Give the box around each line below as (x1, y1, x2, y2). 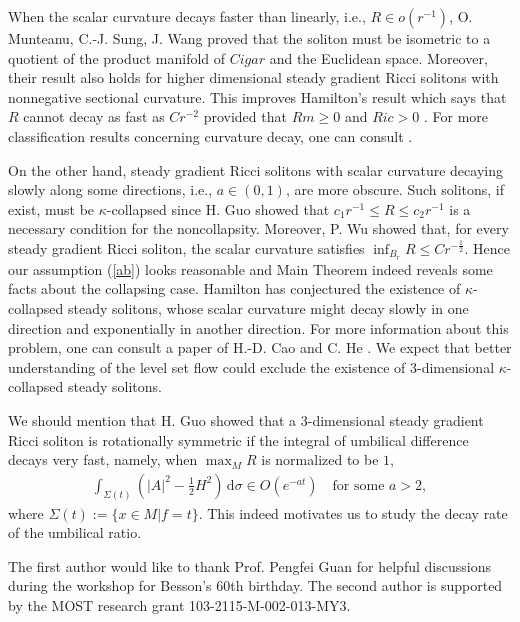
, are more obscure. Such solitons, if (285, 179, 505, 200)
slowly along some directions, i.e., (8, 179, 213, 200)
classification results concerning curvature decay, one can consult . (8, 125, 413, 146)
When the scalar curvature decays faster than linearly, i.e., (8, 6, 366, 26)
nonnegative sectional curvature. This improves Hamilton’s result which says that (8, 86, 507, 107)
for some (332, 478, 385, 493)
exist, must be (8, 198, 95, 219)
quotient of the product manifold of (8, 47, 226, 68)
